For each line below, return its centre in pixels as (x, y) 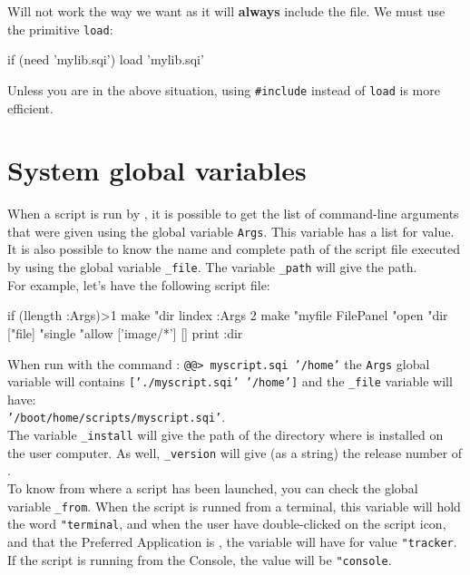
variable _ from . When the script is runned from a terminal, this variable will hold (234, 506)
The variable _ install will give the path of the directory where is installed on (225, 435)
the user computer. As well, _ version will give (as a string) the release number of (235, 452)
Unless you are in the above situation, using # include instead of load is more (224, 89)
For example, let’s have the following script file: (139, 284)
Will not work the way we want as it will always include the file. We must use (226, 11)
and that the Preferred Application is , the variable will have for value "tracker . (232, 541)
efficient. (30, 107)
